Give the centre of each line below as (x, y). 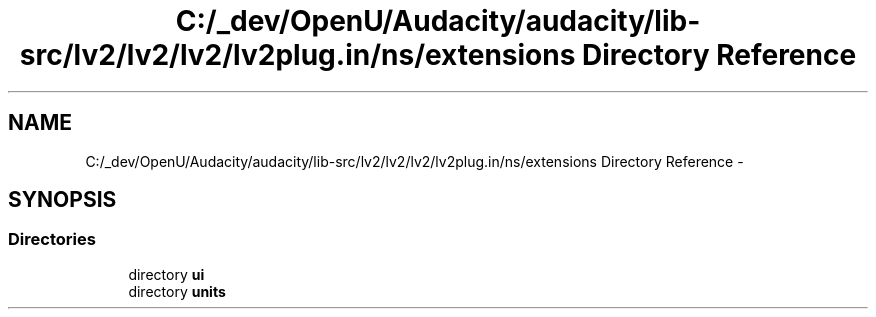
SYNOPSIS (62, 200)
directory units (177, 291)
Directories (52, 239)
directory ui (166, 274)
